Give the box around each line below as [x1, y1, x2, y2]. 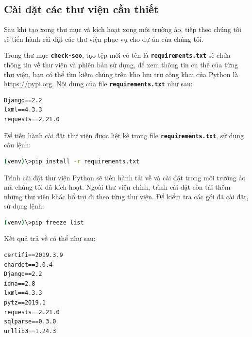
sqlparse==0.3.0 [4, 318, 56, 325]
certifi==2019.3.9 [4, 252, 63, 259]
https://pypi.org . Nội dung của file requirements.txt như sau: [4, 79, 193, 89]
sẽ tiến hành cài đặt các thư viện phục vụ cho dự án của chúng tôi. [4, 33, 203, 44]
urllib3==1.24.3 [4, 327, 56, 335]
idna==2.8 [4, 280, 35, 287]
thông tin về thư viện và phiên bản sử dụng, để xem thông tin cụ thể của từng [4, 60, 238, 70]
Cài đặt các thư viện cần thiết [4, 1, 159, 16]
